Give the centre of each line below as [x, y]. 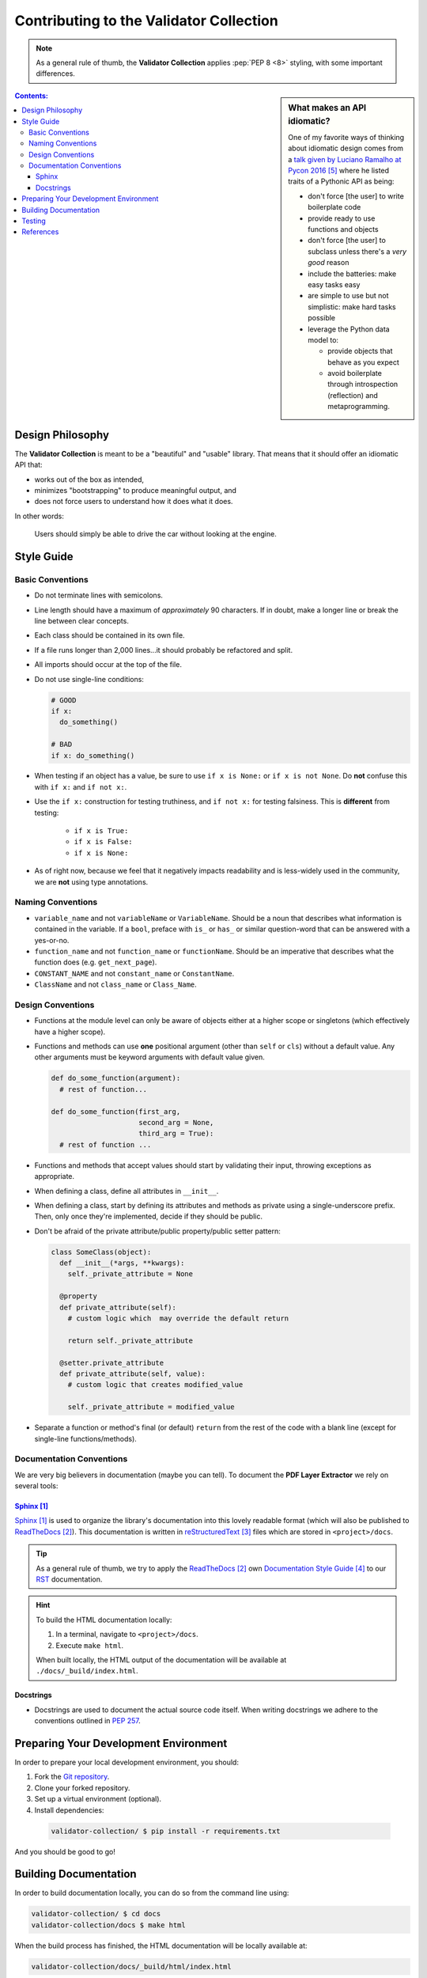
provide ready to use [342, 218]
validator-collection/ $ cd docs [96, 1914]
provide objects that [360, 351]
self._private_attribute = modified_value [151, 1407]
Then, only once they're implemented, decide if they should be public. [148, 1216]
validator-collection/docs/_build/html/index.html [132, 1967]
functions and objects [343, 229]
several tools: [36, 1486]
